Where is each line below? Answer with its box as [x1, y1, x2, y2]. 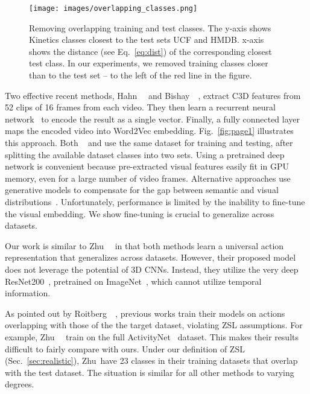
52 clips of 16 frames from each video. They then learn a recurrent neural [5, 101, 276, 113]
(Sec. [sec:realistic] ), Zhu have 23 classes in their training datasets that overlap [5, 354, 298, 367]
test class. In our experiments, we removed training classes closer [29, 57, 268, 69]
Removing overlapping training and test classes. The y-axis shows [29, 21, 271, 34]
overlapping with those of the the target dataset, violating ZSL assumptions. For [5, 319, 303, 331]
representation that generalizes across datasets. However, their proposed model [5, 251, 296, 264]
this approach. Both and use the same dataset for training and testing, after [5, 136, 293, 148]
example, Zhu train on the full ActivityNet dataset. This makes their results [5, 330, 299, 343]
